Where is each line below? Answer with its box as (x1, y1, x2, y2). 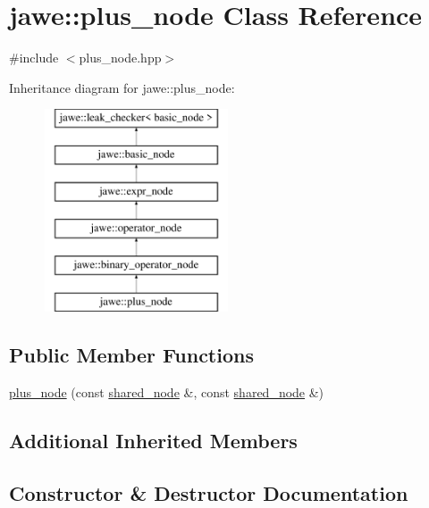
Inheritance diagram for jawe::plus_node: (9, 78, 235, 96)
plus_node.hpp (79, 48, 162, 67)
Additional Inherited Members (9, 426, 298, 454)
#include (9, 48, 59, 67)
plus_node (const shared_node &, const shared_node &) (9, 382, 324, 401)
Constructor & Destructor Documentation (9, 479, 408, 506)
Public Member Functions (9, 341, 254, 369)
